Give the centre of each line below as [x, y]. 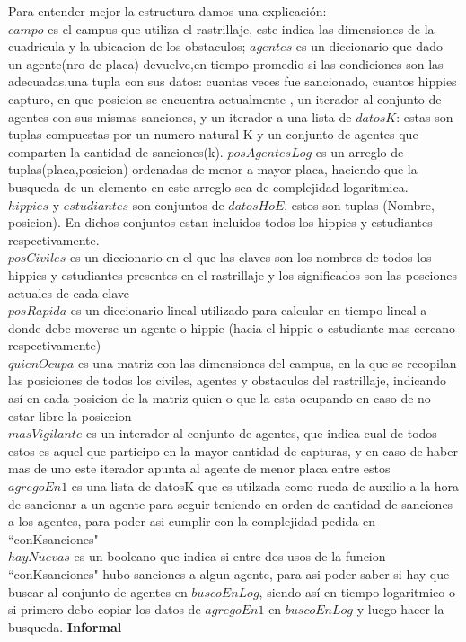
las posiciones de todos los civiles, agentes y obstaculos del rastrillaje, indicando [228, 380]
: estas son [425, 116]
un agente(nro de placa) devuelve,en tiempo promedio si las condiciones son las [226, 63]
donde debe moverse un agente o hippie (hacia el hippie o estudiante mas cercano [232, 327]
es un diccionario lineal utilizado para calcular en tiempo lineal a [249, 310]
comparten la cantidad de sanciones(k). [116, 151]
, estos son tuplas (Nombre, [359, 204]
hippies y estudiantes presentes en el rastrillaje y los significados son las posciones [233, 274]
